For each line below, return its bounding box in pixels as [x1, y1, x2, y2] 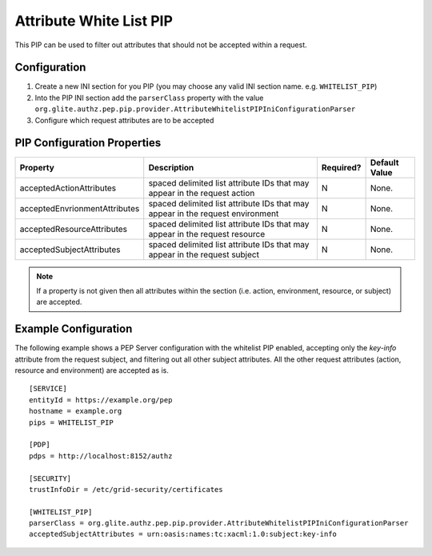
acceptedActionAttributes [19, 182, 117, 194]
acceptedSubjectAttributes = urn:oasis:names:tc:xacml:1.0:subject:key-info [29, 530, 338, 539]
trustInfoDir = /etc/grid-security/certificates [29, 485, 223, 494]
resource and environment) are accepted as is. [14, 366, 170, 375]
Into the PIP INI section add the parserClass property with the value [34, 93, 264, 102]
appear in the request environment [148, 208, 279, 219]
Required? [321, 162, 362, 173]
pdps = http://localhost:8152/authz [29, 451, 173, 460]
